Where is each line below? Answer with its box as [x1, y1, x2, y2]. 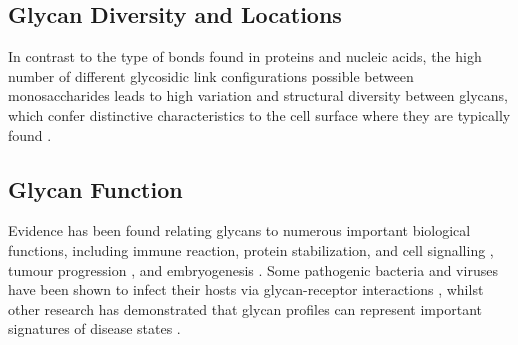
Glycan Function [8, 173, 183, 204]
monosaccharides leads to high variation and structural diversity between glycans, [8, 85, 508, 106]
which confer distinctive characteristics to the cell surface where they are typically [8, 104, 511, 125]
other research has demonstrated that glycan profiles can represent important [8, 298, 482, 319]
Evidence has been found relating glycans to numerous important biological [8, 220, 471, 241]
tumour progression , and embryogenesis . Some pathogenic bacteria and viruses [8, 259, 498, 280]
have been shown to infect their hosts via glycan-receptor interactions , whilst [8, 279, 484, 300]
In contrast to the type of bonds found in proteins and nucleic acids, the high [8, 46, 482, 67]
